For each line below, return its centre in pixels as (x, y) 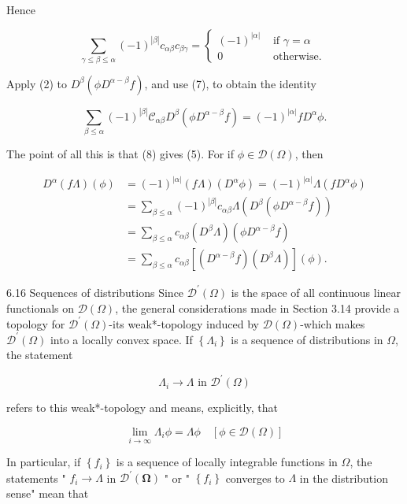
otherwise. (297, 56)
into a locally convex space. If (121, 339)
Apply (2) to (37, 83)
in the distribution (344, 478)
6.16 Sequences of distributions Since (95, 292)
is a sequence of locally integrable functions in (227, 462)
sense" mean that (48, 493)
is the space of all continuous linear (316, 292)
